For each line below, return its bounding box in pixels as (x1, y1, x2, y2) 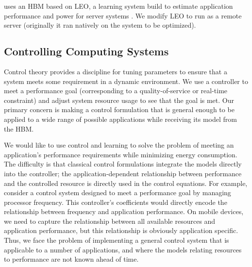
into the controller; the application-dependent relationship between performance (4, 168, 242, 178)
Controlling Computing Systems (4, 44, 169, 59)
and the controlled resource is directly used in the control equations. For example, (4, 178, 248, 188)
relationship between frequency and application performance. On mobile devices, (4, 206, 244, 217)
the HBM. (4, 123, 34, 133)
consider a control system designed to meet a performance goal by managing (4, 187, 231, 198)
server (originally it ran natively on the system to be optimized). (4, 20, 196, 30)
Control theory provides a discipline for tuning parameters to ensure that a (4, 66, 227, 76)
